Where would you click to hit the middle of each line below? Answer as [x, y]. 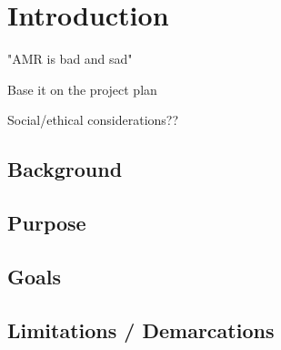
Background [65, 169]
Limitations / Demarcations [141, 329]
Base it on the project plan [82, 89]
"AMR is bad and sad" [70, 59]
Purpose [47, 223]
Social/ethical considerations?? [93, 120]
